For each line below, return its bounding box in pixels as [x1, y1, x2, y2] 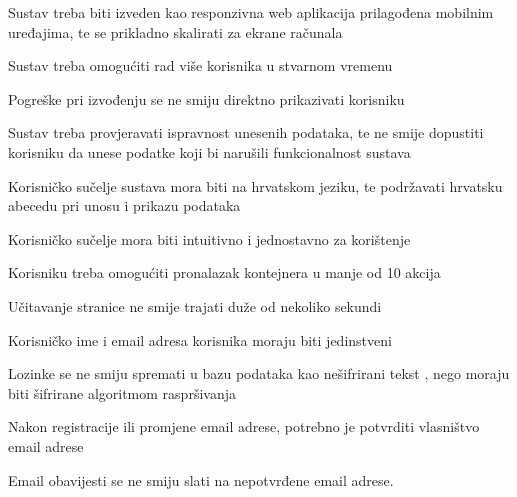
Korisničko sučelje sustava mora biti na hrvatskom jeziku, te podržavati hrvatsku [8, 175, 503, 196]
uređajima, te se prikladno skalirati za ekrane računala [8, 21, 343, 42]
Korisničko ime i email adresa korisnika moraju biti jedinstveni [8, 329, 392, 350]
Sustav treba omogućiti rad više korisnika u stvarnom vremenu [8, 55, 393, 76]
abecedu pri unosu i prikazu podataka [8, 195, 241, 216]
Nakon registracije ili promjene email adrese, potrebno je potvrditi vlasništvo [8, 416, 480, 437]
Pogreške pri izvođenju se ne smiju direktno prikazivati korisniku [8, 88, 405, 109]
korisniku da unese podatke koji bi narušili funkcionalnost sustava [8, 141, 411, 162]
